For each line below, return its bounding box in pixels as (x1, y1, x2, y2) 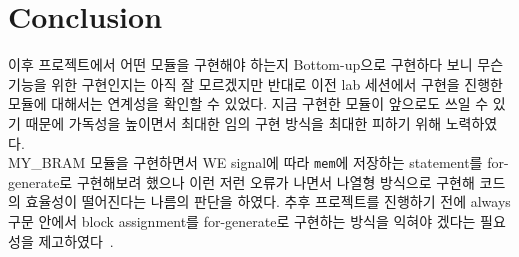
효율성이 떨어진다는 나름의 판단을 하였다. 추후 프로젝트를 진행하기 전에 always (25, 191, 511, 212)
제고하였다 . (38, 230, 114, 251)
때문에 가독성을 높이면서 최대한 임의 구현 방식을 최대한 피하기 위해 (25, 112, 442, 133)
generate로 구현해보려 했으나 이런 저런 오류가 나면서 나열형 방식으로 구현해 (8, 171, 475, 192)
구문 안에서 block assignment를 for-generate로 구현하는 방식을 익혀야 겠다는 (8, 210, 476, 231)
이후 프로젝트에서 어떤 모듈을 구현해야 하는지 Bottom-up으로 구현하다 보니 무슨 (8, 54, 504, 75)
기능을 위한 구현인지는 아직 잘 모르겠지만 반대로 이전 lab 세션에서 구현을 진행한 (8, 73, 503, 94)
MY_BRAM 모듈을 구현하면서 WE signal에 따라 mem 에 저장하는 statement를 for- (8, 152, 509, 173)
